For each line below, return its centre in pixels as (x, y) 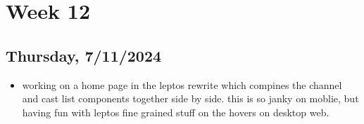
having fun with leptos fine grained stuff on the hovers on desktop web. (176, 112)
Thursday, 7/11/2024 (84, 55)
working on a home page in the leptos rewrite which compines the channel (182, 84)
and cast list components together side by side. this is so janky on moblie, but (190, 98)
